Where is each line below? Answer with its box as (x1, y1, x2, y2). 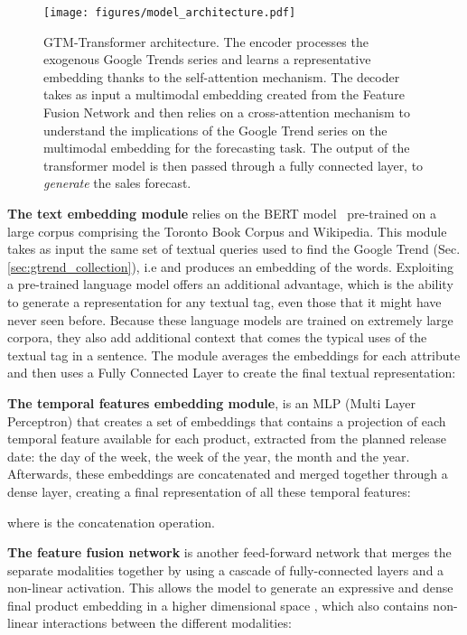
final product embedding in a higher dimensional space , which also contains (7, 595, 429, 614)
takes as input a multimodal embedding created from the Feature (43, 85, 405, 104)
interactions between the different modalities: (42, 613, 292, 632)
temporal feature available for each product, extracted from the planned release (7, 429, 447, 448)
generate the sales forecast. (43, 173, 191, 192)
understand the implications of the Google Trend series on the (43, 120, 388, 139)
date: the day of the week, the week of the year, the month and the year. (7, 446, 410, 465)
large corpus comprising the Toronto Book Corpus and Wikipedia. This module (7, 221, 447, 240)
